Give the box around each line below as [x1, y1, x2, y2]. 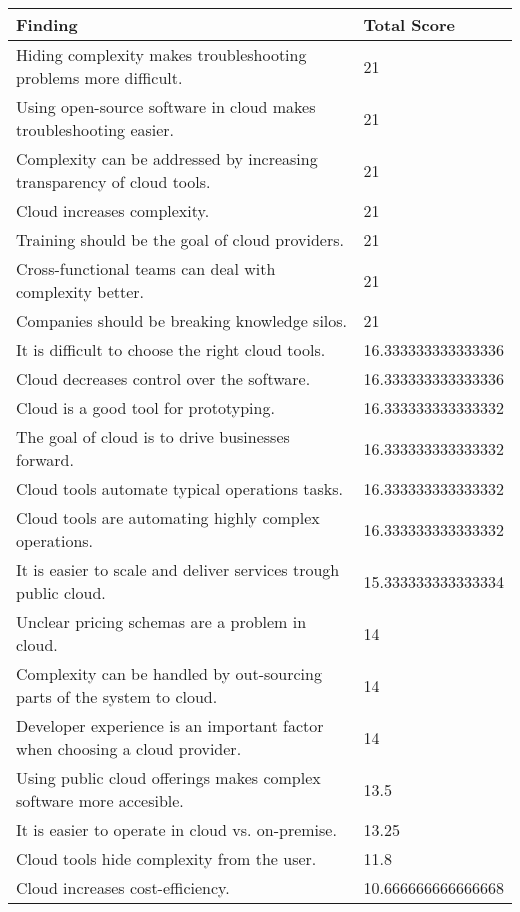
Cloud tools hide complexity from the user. [16, 847, 317, 870]
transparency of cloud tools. [16, 170, 211, 193]
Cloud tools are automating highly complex [16, 506, 320, 529]
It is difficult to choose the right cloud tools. [16, 338, 326, 361]
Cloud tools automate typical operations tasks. [16, 477, 344, 500]
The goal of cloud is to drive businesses [16, 425, 290, 448]
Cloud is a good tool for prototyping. [16, 396, 275, 419]
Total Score [363, 13, 455, 36]
